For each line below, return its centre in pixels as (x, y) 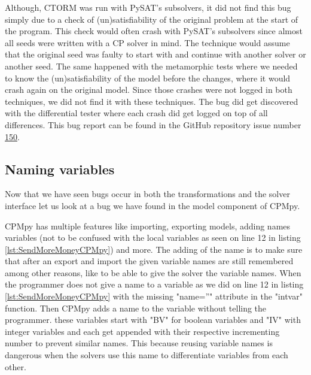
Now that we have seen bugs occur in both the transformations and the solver (147, 194)
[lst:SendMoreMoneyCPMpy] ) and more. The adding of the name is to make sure (154, 249)
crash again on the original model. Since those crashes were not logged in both (149, 90)
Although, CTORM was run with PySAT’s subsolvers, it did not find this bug (148, 7)
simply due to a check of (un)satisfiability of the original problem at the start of (152, 19)
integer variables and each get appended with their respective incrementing (142, 331)
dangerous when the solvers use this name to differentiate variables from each (147, 355)
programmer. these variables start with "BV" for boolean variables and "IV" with (153, 320)
